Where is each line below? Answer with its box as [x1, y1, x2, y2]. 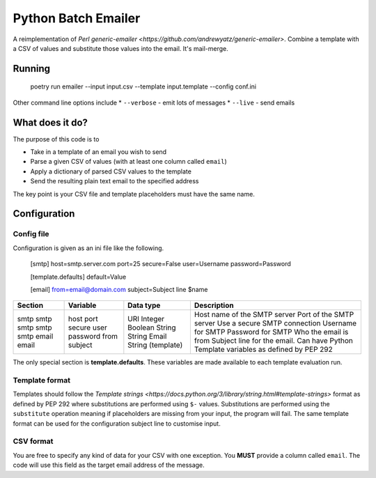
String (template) [127, 340, 183, 350]
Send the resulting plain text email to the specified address [30, 177, 199, 185]
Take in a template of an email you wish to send [30, 148, 167, 156]
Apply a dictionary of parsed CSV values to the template [30, 167, 191, 176]
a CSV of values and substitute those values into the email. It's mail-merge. [13, 44, 229, 52]
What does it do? [13, 116, 88, 128]
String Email [127, 332, 167, 341]
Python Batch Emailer [13, 10, 141, 26]
